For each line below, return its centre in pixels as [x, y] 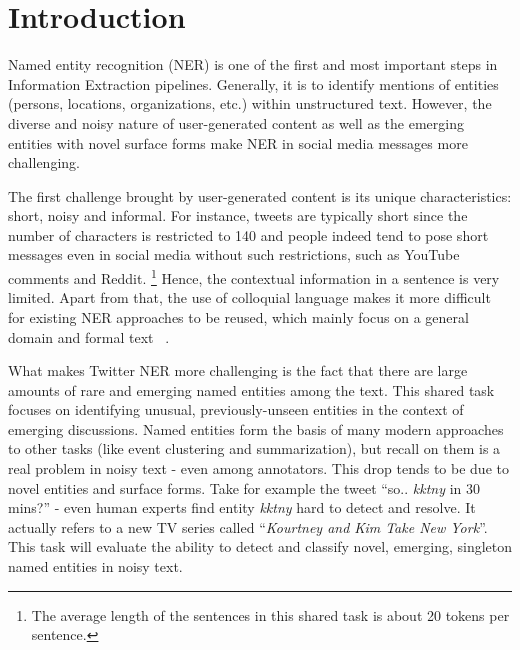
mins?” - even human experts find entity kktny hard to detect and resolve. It [242, 507]
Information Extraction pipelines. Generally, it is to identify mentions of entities [253, 83]
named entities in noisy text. [95, 566]
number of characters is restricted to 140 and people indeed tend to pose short [248, 234]
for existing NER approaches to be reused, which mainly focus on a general [238, 316]
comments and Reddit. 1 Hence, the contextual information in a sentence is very [254, 276]
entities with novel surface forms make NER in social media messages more [238, 142]
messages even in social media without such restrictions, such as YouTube [234, 254]
